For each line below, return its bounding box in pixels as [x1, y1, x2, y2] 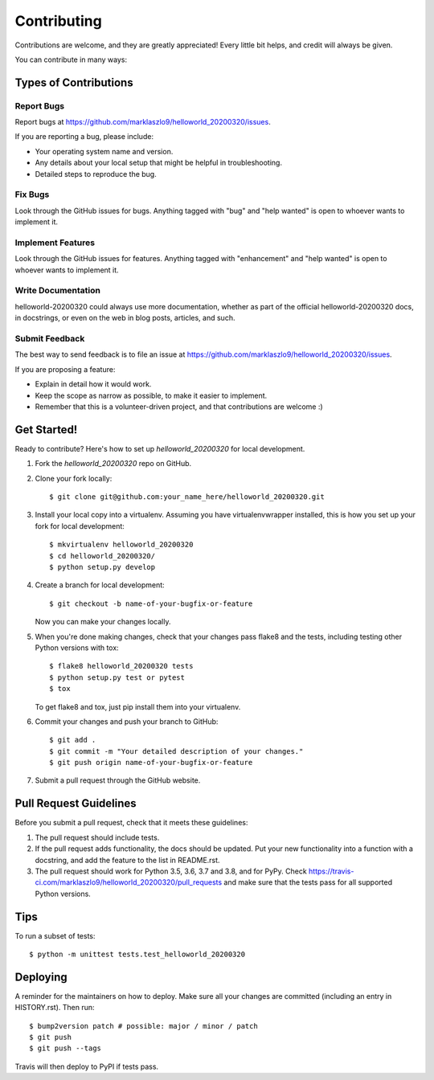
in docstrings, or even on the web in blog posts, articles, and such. [14, 313, 235, 323]
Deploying [14, 970, 68, 984]
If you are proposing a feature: [14, 364, 116, 374]
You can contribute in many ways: [14, 55, 128, 64]
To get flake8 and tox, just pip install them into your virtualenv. [35, 702, 241, 711]
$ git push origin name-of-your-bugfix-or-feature [49, 758, 253, 767]
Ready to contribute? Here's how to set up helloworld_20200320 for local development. [14, 444, 305, 453]
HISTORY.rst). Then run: [14, 1003, 95, 1012]
